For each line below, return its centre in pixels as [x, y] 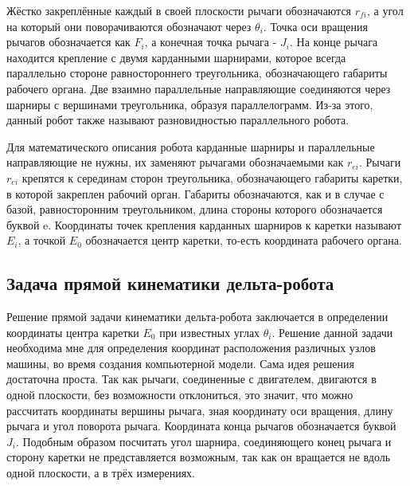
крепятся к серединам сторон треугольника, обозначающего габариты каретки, [212, 177]
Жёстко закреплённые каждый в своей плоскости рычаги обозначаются [179, 10]
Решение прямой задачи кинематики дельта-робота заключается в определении [197, 317]
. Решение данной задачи [332, 332]
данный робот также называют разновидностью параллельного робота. [178, 120]
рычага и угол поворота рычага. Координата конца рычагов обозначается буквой [201, 426]
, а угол [385, 10]
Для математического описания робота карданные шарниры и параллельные [191, 146]
